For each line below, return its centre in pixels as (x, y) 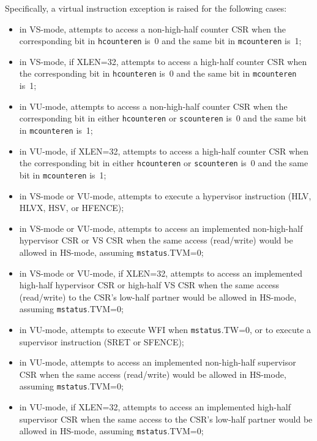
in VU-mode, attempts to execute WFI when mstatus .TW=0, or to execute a (165, 329)
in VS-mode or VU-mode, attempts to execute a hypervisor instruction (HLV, (165, 195)
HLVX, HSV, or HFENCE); (72, 208)
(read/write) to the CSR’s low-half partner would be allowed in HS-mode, (158, 297)
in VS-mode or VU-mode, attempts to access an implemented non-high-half (161, 228)
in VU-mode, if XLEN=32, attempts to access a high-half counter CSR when (164, 151)
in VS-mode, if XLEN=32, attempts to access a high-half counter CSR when (163, 61)
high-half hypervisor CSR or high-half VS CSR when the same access (149, 285)
